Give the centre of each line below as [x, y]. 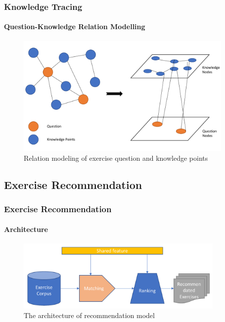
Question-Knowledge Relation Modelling [75, 26]
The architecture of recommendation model [89, 315]
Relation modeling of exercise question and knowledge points [116, 158]
